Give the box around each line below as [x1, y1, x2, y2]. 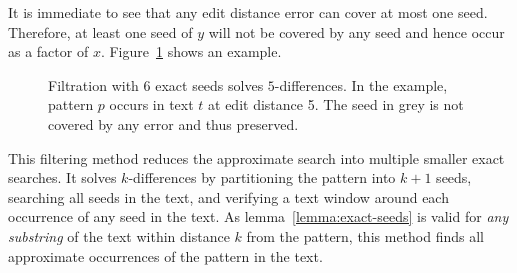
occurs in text [109, 94, 194, 115]
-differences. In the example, [274, 74, 448, 95]
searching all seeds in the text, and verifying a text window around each [8, 186, 449, 207]
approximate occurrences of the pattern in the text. [8, 245, 323, 266]
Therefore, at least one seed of [8, 21, 193, 42]
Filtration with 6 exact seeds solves [48, 74, 264, 95]
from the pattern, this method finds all [246, 225, 484, 246]
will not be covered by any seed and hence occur [208, 21, 505, 42]
